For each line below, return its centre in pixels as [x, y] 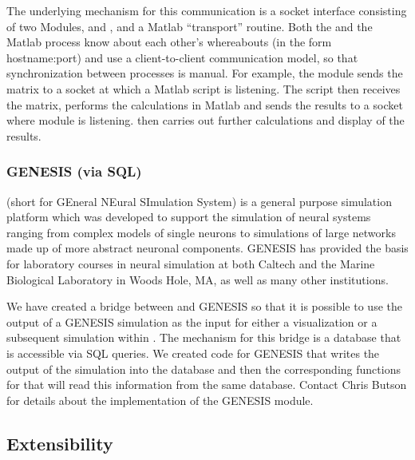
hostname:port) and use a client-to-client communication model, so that [182, 57]
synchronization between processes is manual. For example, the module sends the [205, 73]
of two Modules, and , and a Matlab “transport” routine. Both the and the [190, 26]
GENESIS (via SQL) [74, 171]
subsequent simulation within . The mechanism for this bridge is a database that [204, 337]
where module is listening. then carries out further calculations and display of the [206, 120]
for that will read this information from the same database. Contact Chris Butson [207, 385]
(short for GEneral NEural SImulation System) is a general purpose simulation [199, 201]
